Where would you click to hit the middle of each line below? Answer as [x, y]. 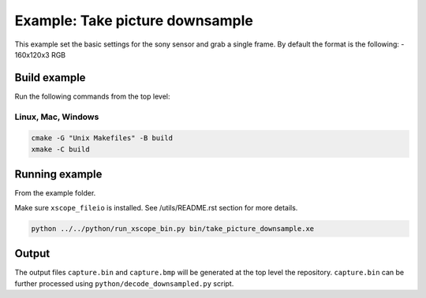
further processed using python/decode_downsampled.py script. [124, 283]
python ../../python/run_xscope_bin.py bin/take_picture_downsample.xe [173, 228]
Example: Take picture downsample [134, 20]
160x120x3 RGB [40, 54]
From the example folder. [55, 193]
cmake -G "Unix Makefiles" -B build [102, 138]
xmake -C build [60, 149]
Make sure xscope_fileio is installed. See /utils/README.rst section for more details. [156, 207]
